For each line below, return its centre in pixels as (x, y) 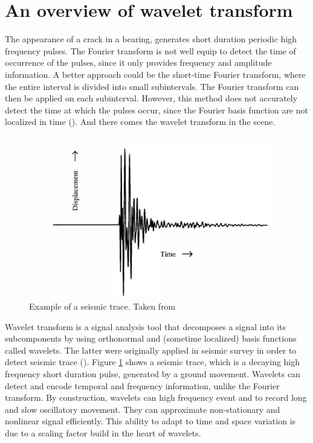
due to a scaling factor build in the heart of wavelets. (103, 432)
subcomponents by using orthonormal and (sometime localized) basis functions (151, 338)
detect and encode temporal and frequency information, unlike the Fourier (142, 385)
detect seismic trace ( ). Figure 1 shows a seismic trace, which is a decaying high (153, 362)
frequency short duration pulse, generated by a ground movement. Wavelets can (153, 373)
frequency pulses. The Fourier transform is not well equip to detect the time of (150, 50)
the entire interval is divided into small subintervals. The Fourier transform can (152, 86)
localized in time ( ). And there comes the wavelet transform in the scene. (140, 122)
